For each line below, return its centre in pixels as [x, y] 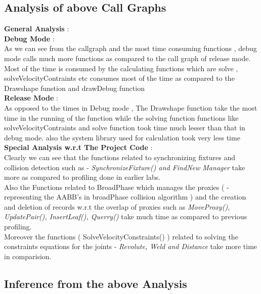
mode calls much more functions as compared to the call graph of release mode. [127, 58]
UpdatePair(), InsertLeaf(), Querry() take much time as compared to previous [125, 216]
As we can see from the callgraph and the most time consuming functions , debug [130, 48]
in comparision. [28, 256]
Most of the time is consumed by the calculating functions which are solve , [121, 68]
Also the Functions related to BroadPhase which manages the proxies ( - [117, 187]
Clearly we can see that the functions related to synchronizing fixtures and [120, 157]
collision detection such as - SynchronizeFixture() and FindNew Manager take [125, 167]
